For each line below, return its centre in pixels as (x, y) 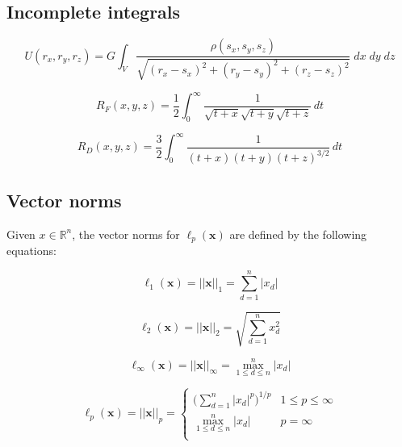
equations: (31, 251)
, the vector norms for (126, 234)
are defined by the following (298, 234)
